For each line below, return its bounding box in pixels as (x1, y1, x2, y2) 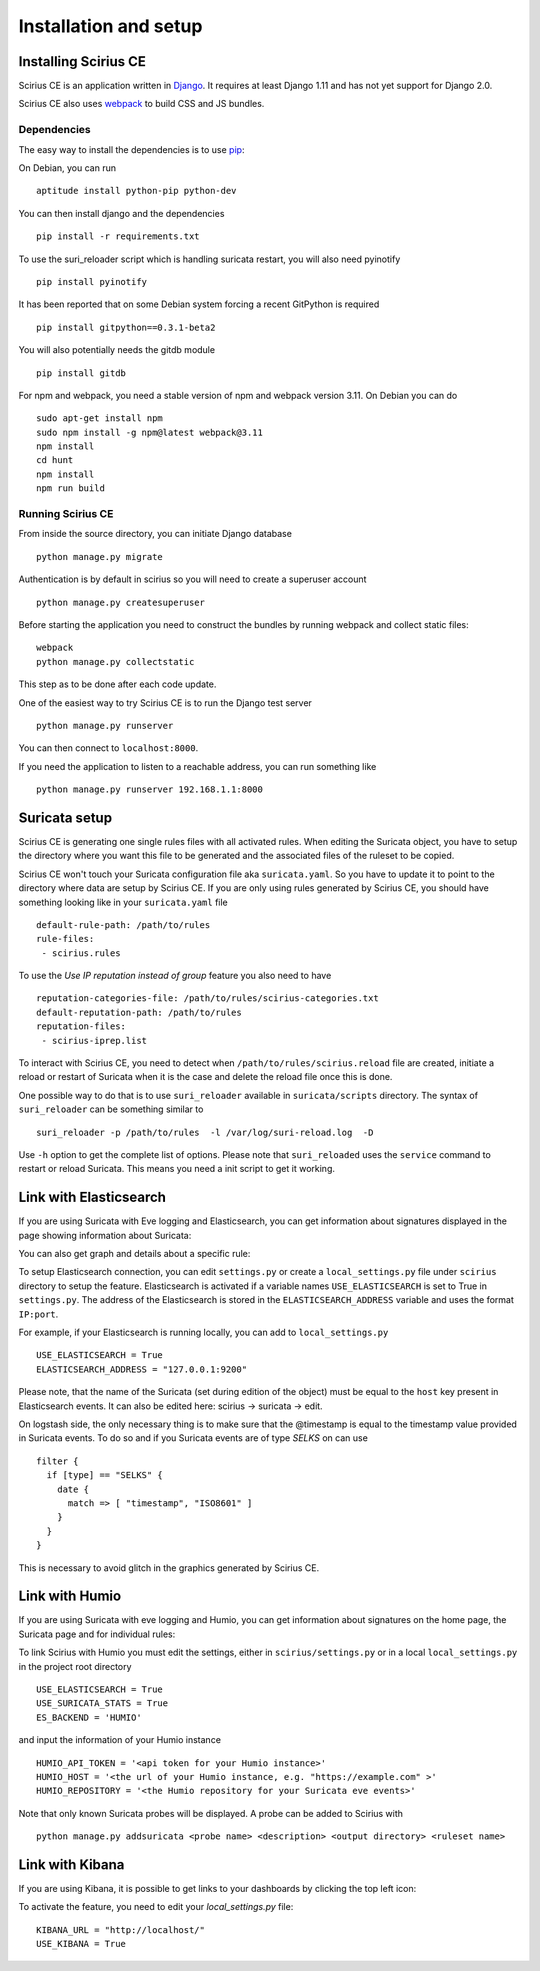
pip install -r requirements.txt (36, 231, 200, 242)
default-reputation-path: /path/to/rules (36, 1006, 242, 1018)
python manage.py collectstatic (36, 656, 195, 667)
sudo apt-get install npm (36, 413, 164, 424)
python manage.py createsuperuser (36, 596, 205, 608)
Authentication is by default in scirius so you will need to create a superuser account (18, 573, 367, 585)
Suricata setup (18, 809, 113, 826)
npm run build (36, 483, 105, 494)
